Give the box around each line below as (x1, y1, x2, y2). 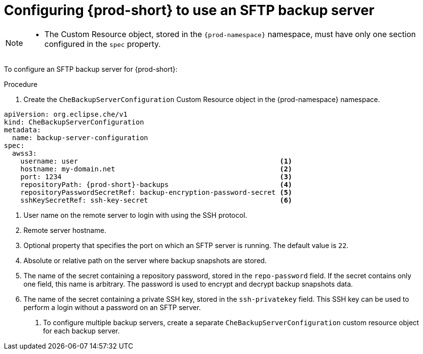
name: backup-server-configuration (12, 133, 148, 142)
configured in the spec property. (44, 39, 161, 49)
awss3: (12, 149, 37, 157)
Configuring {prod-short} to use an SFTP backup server (4, 2, 375, 19)
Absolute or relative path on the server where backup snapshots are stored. (23, 256, 267, 265)
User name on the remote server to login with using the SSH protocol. (23, 210, 247, 219)
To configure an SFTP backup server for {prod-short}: (4, 64, 178, 73)
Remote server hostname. (23, 226, 106, 234)
